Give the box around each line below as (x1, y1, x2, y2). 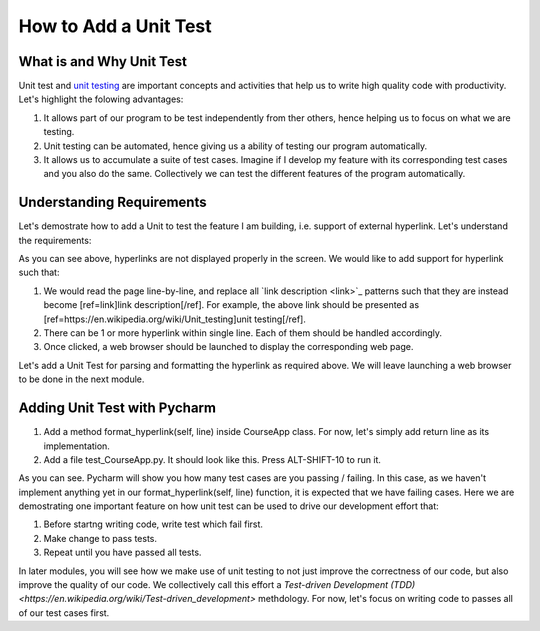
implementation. (43, 440, 110, 452)
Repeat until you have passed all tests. (43, 546, 202, 559)
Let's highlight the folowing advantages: (18, 93, 184, 105)
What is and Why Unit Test (18, 53, 187, 70)
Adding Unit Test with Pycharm (18, 400, 217, 417)
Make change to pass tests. (43, 532, 157, 544)
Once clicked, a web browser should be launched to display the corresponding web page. (43, 341, 414, 353)
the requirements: (18, 234, 92, 246)
